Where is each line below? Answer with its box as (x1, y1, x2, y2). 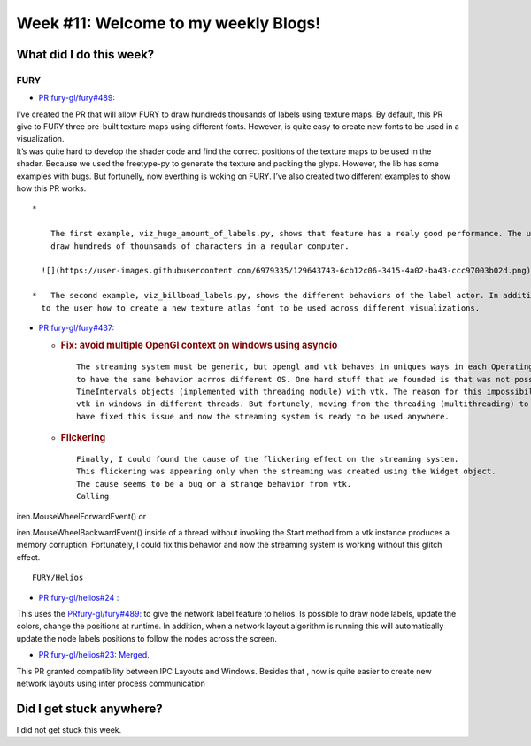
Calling (76, 491, 110, 502)
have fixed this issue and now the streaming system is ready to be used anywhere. (76, 411, 450, 421)
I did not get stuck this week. (16, 724, 122, 734)
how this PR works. (16, 183, 87, 194)
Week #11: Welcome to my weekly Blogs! (16, 13, 321, 33)
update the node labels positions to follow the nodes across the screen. (16, 633, 278, 643)
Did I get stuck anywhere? (16, 701, 163, 716)
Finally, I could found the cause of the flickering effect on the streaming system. (76, 454, 459, 465)
